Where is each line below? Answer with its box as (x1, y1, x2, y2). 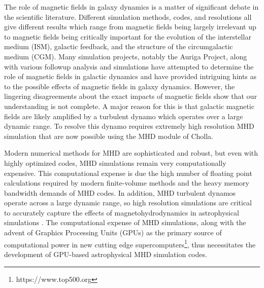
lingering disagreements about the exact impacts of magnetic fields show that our (4, 91, 257, 101)
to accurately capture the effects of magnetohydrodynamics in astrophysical (4, 207, 239, 218)
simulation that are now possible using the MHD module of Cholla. (4, 130, 214, 141)
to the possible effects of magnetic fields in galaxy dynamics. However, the (4, 81, 235, 91)
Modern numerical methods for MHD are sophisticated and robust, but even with (4, 148, 258, 158)
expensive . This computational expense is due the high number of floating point (4, 167, 252, 178)
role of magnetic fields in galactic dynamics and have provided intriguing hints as (4, 71, 257, 82)
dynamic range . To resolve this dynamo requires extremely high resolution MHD (4, 121, 254, 131)
